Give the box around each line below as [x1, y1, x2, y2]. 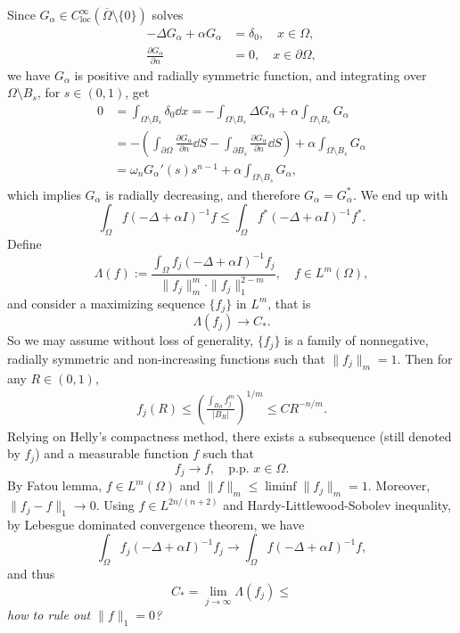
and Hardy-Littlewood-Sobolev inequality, [223, 496, 451, 514]
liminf [265, 481, 297, 494]
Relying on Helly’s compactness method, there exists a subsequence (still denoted [7, 426, 452, 445]
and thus [7, 564, 55, 583]
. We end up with [352, 185, 448, 203]
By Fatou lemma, [7, 476, 103, 495]
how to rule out [7, 605, 91, 624]
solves [152, 5, 184, 23]
